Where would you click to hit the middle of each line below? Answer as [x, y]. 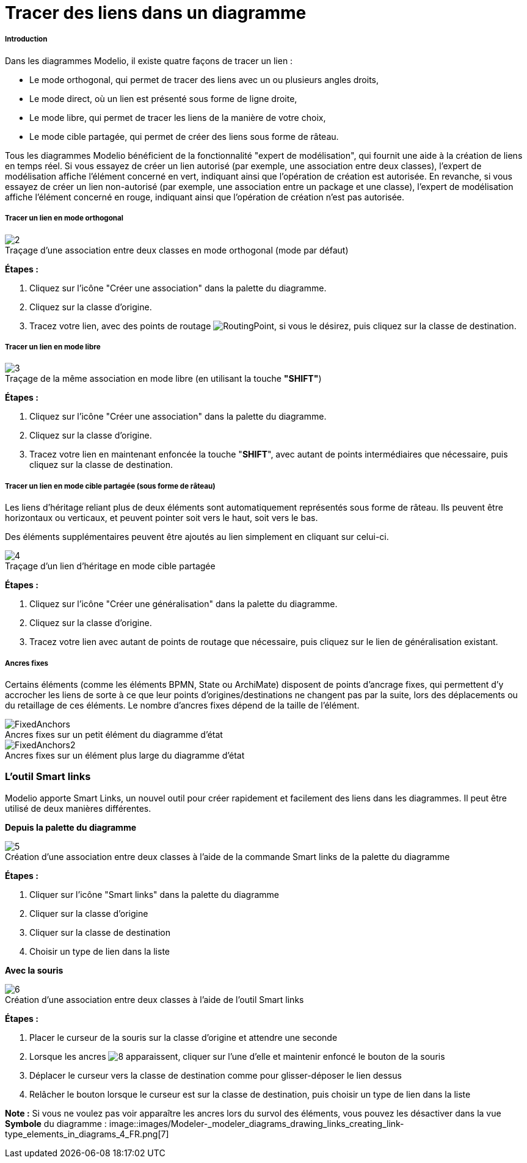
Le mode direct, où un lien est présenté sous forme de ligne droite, [163, 98]
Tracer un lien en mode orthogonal [64, 218]
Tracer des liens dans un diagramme [156, 13]
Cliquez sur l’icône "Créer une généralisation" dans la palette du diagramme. [184, 604]
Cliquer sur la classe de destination [100, 932]
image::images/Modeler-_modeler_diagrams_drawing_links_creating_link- [256, 1123]
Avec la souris [34, 970]
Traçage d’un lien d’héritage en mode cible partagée [110, 566]
